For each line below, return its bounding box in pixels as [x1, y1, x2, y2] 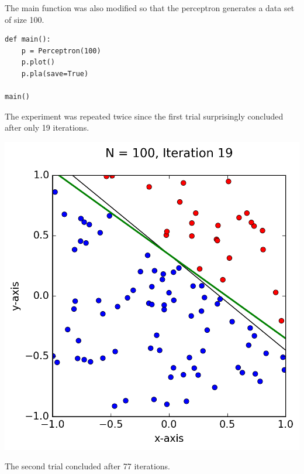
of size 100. [5, 13, 44, 25]
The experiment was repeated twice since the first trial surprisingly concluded [5, 110, 284, 122]
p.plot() [21, 58, 55, 67]
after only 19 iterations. [5, 121, 89, 134]
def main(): [5, 35, 51, 44]
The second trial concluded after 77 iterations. [5, 460, 170, 472]
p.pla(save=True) [21, 69, 89, 78]
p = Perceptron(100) [21, 46, 101, 55]
